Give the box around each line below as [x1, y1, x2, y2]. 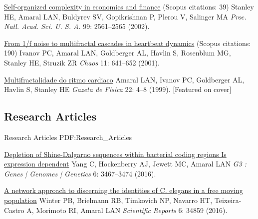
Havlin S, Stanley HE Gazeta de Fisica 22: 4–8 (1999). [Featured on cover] [4, 84, 232, 94]
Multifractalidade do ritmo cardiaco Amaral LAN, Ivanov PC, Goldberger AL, [4, 74, 245, 84]
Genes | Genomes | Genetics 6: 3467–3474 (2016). [4, 168, 156, 178]
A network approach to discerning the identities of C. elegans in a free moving [4, 185, 243, 195]
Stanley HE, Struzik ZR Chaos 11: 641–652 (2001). [4, 57, 160, 67]
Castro [4, 204, 24, 215]
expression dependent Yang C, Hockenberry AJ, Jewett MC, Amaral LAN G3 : [4, 158, 247, 169]
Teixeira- [214, 194, 242, 205]
